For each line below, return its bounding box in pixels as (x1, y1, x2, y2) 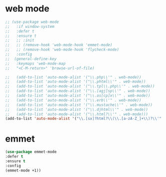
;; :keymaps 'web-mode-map (5, 61, 66, 66)
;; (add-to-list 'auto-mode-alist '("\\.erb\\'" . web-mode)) (5, 97, 142, 102)
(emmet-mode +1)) (5, 168, 41, 173)
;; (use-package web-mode (5, 19, 59, 24)
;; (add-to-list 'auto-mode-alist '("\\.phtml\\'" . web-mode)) (5, 79, 146, 85)
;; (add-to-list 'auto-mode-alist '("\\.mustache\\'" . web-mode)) (5, 102, 153, 107)
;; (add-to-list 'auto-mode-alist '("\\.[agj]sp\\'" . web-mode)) (5, 88, 151, 93)
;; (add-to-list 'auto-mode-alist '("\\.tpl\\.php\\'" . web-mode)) (5, 84, 155, 89)
